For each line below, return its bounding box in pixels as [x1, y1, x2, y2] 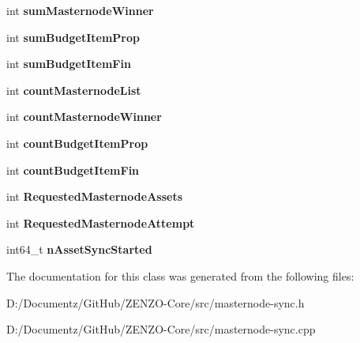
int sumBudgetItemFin [6, 55, 131, 72]
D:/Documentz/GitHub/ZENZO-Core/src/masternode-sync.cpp [6, 321, 316, 337]
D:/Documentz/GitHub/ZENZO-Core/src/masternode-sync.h [6, 294, 305, 311]
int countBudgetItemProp [6, 134, 148, 151]
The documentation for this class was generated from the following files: [6, 267, 354, 284]
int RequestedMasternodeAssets [6, 188, 183, 205]
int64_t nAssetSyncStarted [6, 241, 152, 258]
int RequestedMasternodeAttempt [6, 214, 195, 231]
